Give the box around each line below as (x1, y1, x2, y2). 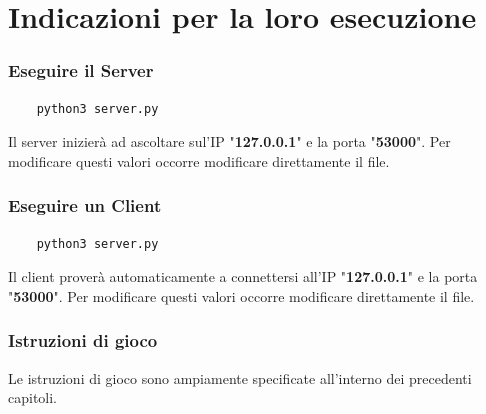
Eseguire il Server (8, 58, 154, 83)
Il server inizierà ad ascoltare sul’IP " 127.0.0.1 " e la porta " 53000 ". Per (8, 131, 451, 152)
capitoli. (8, 387, 58, 408)
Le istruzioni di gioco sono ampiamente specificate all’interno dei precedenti (8, 367, 472, 388)
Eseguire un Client (8, 193, 162, 218)
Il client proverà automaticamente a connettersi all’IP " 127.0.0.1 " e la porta (8, 266, 478, 287)
